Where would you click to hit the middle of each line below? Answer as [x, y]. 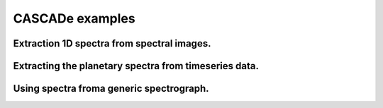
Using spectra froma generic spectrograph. [111, 89]
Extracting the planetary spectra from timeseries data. [136, 66]
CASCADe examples [74, 18]
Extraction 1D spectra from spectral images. [112, 43]
